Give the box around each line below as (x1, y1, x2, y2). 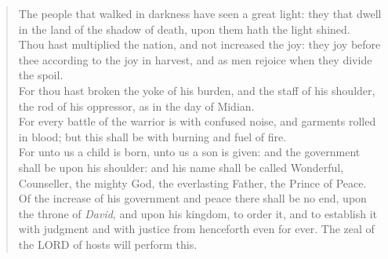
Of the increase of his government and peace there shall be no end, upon (18, 190, 367, 206)
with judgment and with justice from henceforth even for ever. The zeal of (18, 221, 375, 237)
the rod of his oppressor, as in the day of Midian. (18, 97, 255, 114)
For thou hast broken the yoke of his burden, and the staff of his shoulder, (18, 82, 375, 98)
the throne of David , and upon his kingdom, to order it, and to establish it (18, 205, 377, 221)
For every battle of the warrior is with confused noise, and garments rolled (18, 113, 376, 129)
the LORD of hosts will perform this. (18, 235, 198, 252)
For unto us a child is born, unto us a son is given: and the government (18, 144, 361, 160)
